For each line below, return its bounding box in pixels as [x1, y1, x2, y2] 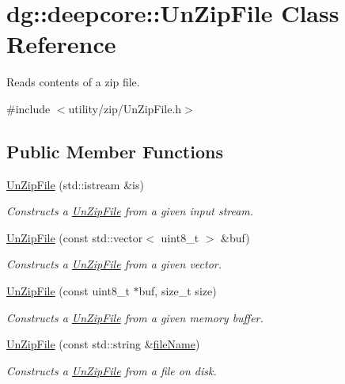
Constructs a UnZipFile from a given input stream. [6, 203, 254, 219]
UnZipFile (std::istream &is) [6, 176, 144, 192]
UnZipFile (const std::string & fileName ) [6, 336, 200, 352]
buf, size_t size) [138, 283, 217, 299]
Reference [6, 28, 116, 60]
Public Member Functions [6, 139, 223, 163]
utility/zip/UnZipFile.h [68, 100, 182, 116]
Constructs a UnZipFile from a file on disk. [6, 362, 217, 378]
